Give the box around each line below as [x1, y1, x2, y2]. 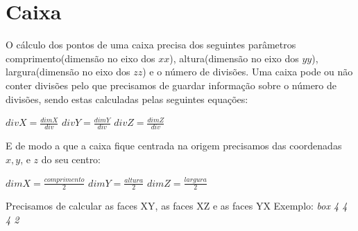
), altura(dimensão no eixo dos [169, 50, 299, 65]
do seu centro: [41, 152, 101, 166]
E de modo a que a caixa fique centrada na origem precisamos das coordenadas [6, 138, 342, 153]
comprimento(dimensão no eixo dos [6, 50, 155, 65]
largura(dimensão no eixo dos [6, 64, 130, 79]
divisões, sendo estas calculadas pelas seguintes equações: [6, 91, 248, 106]
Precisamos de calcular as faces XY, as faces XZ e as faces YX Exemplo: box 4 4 [6, 198, 348, 213]
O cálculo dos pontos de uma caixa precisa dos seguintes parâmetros [6, 37, 296, 52]
